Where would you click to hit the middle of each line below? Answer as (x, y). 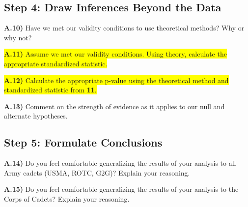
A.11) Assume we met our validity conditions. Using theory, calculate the (115, 54)
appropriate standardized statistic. (56, 63)
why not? (18, 37)
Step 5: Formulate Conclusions (83, 142)
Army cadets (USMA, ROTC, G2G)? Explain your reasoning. (97, 172)
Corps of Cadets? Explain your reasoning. (67, 198)
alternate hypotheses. (36, 116)
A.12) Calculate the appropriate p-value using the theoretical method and (116, 80)
